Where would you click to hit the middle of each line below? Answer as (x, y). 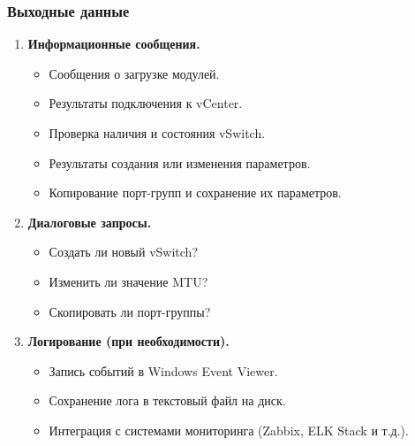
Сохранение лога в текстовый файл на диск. (167, 400)
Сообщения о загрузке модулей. (134, 73)
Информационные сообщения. (114, 44)
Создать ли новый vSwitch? (123, 252)
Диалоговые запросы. (90, 222)
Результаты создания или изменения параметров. (180, 162)
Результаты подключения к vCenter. (146, 103)
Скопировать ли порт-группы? (130, 311)
